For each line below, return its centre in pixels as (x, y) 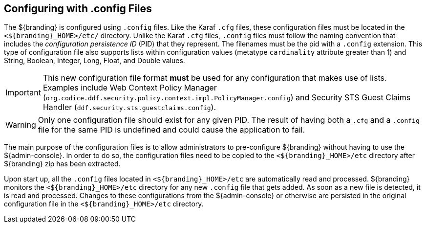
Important (23, 93)
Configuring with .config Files (78, 9)
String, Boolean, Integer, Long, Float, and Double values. (95, 61)
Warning (21, 125)
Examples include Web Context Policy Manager (130, 88)
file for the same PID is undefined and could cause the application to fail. (171, 130)
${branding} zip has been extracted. (62, 164)
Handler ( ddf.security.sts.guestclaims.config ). (129, 107)
